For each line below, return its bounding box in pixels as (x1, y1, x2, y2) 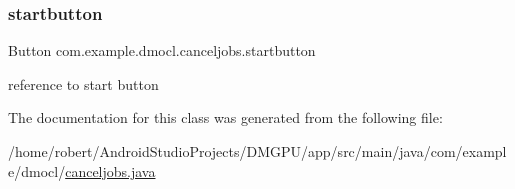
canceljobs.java (65, 160, 156, 181)
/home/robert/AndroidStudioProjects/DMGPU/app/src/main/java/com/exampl (8, 141, 507, 161)
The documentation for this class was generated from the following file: (8, 107, 443, 128)
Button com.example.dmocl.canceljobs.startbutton (8, 40, 316, 61)
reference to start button (8, 73, 159, 94)
